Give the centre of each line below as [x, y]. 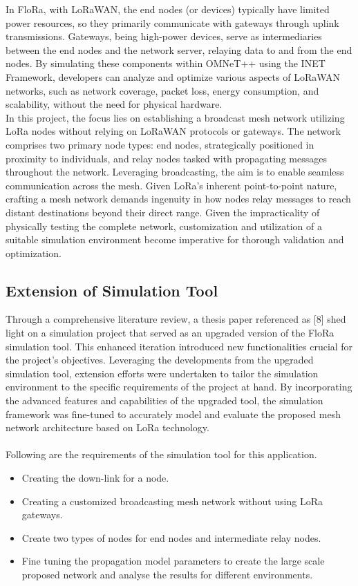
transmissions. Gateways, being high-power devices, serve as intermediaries [164, 36]
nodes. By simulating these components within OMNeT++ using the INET [166, 63]
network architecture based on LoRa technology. [107, 427]
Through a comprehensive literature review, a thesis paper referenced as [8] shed [176, 319]
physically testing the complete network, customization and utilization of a [164, 226]
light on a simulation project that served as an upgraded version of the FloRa [170, 333]
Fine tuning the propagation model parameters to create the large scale [173, 561]
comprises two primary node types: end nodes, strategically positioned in [160, 144]
